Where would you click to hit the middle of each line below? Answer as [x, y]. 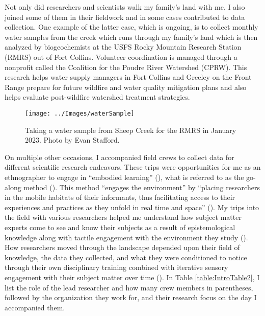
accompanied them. [35, 307]
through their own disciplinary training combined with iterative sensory [116, 267]
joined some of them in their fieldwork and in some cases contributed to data [125, 17]
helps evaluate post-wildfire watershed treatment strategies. [97, 97]
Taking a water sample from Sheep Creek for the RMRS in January [131, 130]
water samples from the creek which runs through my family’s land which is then [131, 37]
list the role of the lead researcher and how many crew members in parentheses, [129, 287]
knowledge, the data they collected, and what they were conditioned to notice [126, 257]
